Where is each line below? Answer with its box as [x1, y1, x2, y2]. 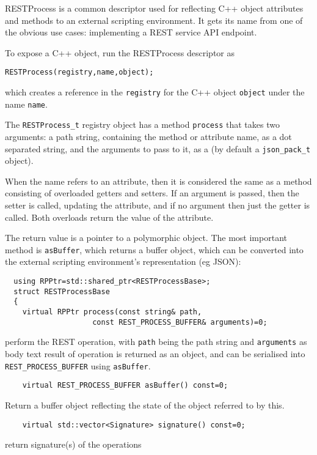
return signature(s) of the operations [5, 438, 142, 451]
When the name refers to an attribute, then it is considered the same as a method [5, 174, 312, 187]
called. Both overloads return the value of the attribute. [5, 210, 214, 223]
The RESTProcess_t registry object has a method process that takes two [5, 118, 280, 131]
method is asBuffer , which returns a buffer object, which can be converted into [5, 243, 304, 256]
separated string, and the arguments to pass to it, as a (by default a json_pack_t [5, 142, 311, 155]
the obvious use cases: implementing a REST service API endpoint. [5, 26, 257, 39]
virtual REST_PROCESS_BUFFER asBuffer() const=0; [22, 381, 228, 390]
